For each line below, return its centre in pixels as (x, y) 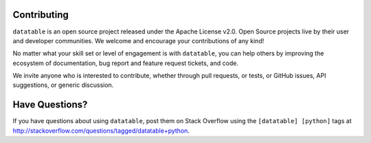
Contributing (41, 15)
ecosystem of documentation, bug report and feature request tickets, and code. (125, 63)
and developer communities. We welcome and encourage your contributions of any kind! (138, 40)
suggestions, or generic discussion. (63, 85)
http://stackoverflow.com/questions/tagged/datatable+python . (101, 131)
